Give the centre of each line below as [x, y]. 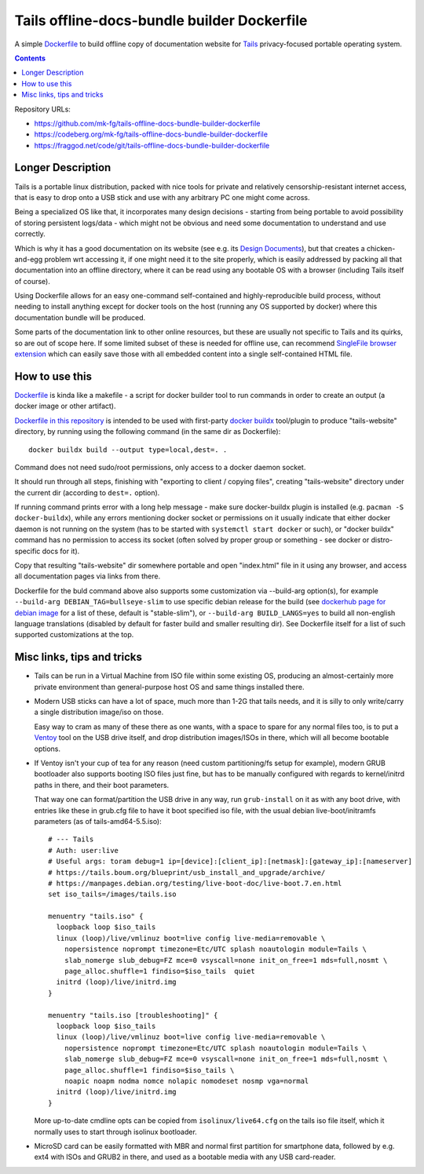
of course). [32, 281]
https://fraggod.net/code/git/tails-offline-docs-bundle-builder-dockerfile [152, 145]
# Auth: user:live [84, 850]
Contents [30, 58]
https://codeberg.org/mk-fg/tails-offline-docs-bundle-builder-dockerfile [151, 134]
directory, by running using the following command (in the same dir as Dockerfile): [148, 432]
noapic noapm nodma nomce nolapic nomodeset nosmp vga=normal [186, 1081]
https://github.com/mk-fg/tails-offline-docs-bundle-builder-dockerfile [147, 123]
